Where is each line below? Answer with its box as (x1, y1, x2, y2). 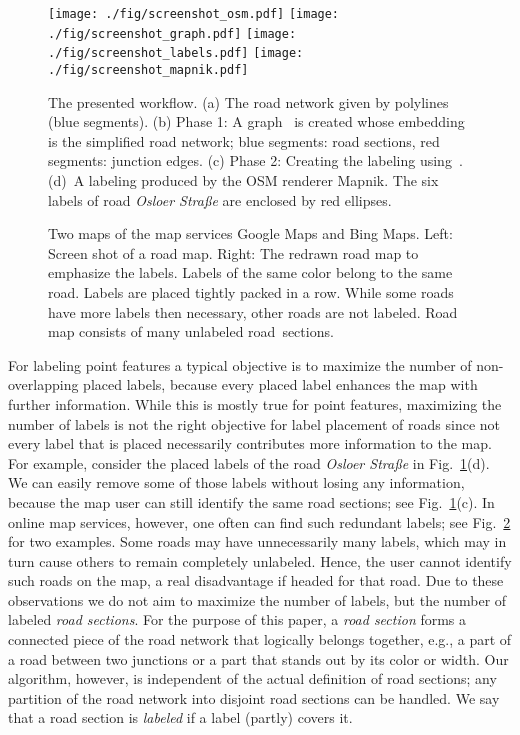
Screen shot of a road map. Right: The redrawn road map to (48, 242, 419, 263)
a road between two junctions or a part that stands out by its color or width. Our (8, 648, 509, 669)
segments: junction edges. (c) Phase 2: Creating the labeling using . (48, 150, 463, 171)
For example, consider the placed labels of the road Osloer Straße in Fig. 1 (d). (8, 452, 490, 473)
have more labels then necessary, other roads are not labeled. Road (48, 301, 458, 322)
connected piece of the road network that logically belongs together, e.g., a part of (8, 629, 512, 650)
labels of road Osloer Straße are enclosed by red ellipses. (48, 189, 392, 210)
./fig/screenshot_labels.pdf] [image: (48, 46, 304, 61)
